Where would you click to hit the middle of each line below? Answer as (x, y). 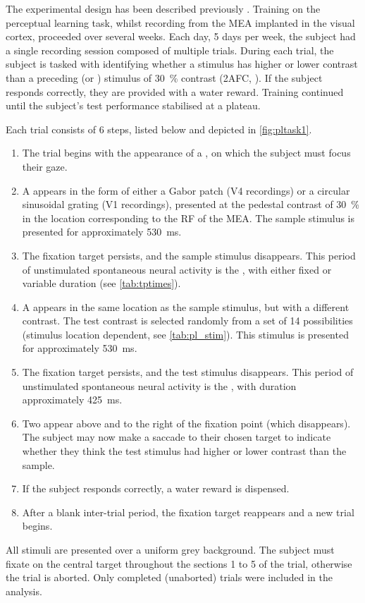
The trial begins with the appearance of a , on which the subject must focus (186, 153)
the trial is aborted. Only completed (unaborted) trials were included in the (169, 577)
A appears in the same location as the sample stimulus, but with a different (186, 306)
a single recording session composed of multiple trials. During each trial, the (170, 50)
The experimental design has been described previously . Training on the (163, 8)
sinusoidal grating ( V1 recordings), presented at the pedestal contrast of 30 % (191, 204)
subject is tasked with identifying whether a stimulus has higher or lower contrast (182, 64)
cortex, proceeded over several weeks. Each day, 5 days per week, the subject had (181, 36)
